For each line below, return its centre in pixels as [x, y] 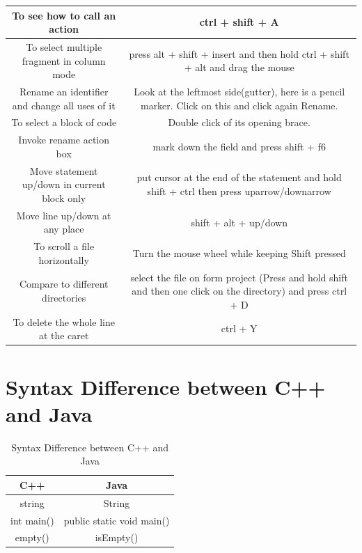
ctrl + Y [239, 328]
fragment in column [64, 60]
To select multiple [64, 46]
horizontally [64, 259]
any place [64, 229]
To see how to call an [64, 15]
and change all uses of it [64, 105]
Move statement [64, 170]
